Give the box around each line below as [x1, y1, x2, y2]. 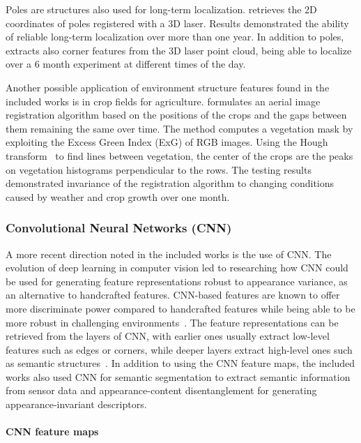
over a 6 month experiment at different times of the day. [6, 57, 246, 71]
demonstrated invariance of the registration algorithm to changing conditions [6, 176, 335, 190]
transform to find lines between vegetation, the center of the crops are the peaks [6, 148, 353, 163]
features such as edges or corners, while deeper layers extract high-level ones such [6, 342, 353, 356]
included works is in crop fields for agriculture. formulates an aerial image [6, 93, 321, 108]
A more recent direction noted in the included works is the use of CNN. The [6, 246, 332, 261]
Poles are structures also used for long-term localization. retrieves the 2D [6, 2, 317, 16]
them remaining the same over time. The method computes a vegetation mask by [6, 121, 353, 135]
